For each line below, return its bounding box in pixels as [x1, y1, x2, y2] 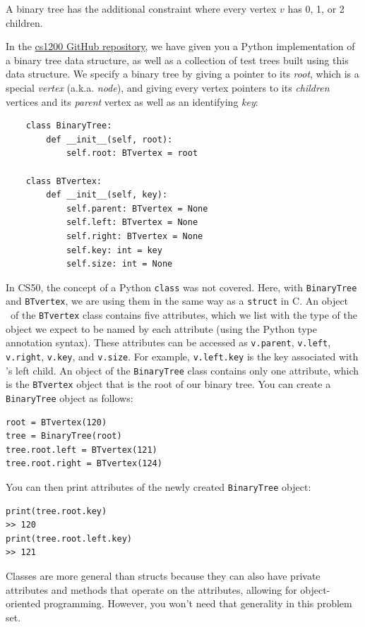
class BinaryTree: [25, 121, 112, 131]
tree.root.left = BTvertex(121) [6, 444, 157, 455]
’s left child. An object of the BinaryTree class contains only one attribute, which [6, 363, 359, 377]
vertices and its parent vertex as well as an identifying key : [6, 94, 258, 109]
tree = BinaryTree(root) [6, 431, 122, 442]
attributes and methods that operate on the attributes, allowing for [6, 582, 297, 597]
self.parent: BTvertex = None [66, 203, 208, 214]
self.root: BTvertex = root [66, 148, 198, 159]
